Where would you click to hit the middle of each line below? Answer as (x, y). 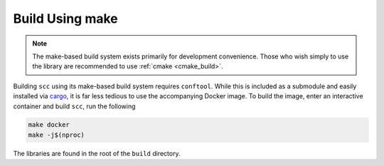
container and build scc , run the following (74, 106)
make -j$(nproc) (57, 135)
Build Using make (66, 19)
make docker (49, 125)
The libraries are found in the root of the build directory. (97, 153)
